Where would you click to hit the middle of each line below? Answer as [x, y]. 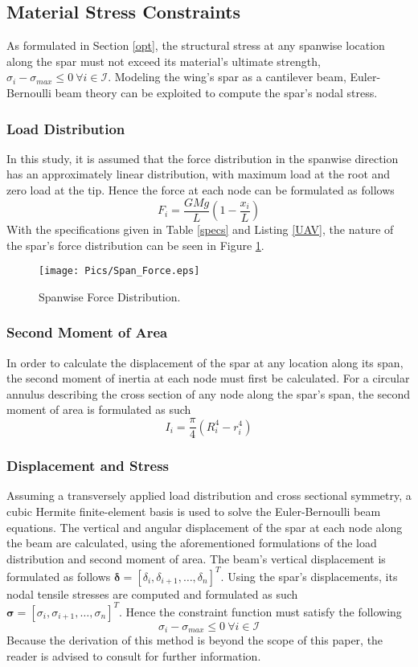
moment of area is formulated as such [99, 409]
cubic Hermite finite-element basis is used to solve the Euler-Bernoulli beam [194, 511]
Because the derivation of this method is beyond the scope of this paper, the [195, 640]
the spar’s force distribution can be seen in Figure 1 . [135, 245]
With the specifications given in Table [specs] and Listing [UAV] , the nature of [200, 229]
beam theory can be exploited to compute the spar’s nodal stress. [216, 92]
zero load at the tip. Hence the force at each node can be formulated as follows [201, 189]
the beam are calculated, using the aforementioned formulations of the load [192, 543]
